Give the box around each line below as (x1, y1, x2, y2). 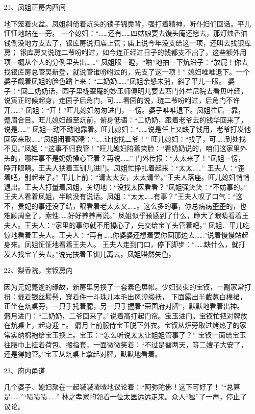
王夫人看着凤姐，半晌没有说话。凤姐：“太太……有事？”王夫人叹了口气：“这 (4, 191, 243, 201)
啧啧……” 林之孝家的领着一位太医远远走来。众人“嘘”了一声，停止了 (33, 391, 247, 401)
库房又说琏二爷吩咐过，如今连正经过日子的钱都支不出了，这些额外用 (26, 47, 247, 57)
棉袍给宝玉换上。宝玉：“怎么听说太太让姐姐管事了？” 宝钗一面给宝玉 (24, 330, 246, 340)
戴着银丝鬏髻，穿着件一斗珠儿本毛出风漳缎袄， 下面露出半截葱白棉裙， (17, 291, 247, 301)
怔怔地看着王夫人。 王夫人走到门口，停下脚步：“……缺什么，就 (38, 239, 239, 249)
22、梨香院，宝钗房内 (4, 265, 73, 275)
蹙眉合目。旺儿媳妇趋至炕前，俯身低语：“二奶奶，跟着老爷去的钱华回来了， (4, 114, 248, 124)
